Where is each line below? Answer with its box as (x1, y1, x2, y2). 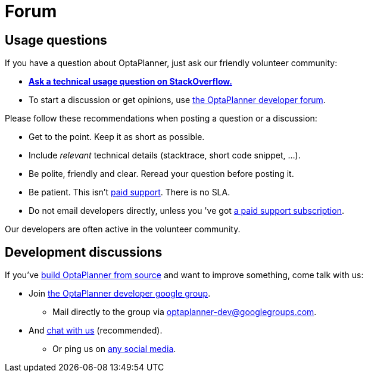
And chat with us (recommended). (29, 325, 163, 336)
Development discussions (5, 244, 163, 260)
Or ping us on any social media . (52, 344, 176, 354)
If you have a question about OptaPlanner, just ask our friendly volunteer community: (5, 58, 338, 68)
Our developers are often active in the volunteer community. (5, 224, 241, 235)
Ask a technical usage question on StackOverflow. (29, 76, 232, 87)
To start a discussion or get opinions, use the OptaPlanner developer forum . (29, 95, 326, 105)
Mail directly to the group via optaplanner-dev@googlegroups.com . (52, 307, 317, 317)
